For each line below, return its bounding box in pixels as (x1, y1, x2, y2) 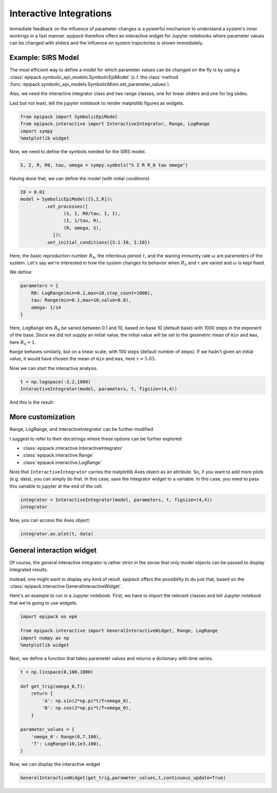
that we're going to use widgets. (9, 600, 78, 606)
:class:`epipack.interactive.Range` (22, 452, 94, 459)
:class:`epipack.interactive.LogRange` (22, 459, 102, 465)
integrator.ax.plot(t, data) (20, 531, 94, 537)
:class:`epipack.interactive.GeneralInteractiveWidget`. (9, 583, 123, 589)
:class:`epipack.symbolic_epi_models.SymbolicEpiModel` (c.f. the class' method (9, 74, 179, 80)
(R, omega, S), (63, 225, 102, 231)
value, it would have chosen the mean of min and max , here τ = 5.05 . (9, 355, 156, 362)
